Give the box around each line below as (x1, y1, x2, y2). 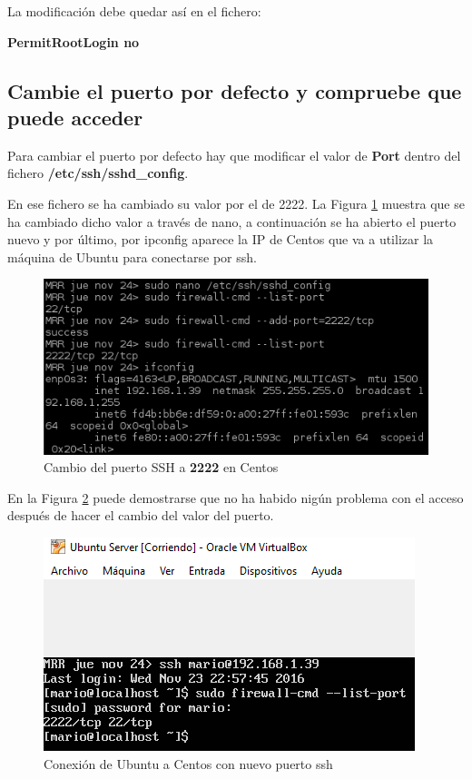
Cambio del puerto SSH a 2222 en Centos (44, 458, 279, 477)
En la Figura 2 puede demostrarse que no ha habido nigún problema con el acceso (7, 488, 464, 507)
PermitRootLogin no (7, 32, 140, 51)
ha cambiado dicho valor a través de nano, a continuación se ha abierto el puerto (7, 212, 457, 231)
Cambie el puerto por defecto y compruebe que (7, 76, 462, 104)
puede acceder (7, 103, 143, 131)
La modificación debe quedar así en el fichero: (7, 2, 261, 20)
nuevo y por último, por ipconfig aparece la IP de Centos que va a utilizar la (7, 230, 434, 249)
